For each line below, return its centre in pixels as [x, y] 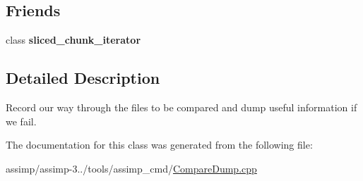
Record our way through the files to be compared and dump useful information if [181, 107]
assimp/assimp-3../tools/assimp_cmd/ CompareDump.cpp [131, 168]
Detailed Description [83, 78]
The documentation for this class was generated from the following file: [159, 145]
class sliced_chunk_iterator [73, 40]
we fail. [21, 121]
